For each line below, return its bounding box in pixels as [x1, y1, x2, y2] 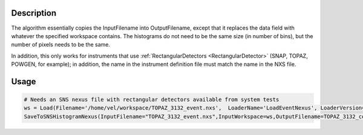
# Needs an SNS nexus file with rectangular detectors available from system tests [24, 96, 280, 103]
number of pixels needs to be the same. [11, 41, 111, 48]
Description [11, 8, 57, 18]
